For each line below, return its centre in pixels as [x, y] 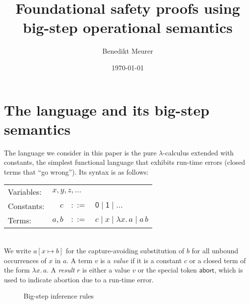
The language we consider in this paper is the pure [80, 152]
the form [17, 270]
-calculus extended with [198, 152]
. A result [61, 270]
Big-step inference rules [59, 296]
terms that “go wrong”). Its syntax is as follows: [76, 171]
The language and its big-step [107, 109]
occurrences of [25, 260]
